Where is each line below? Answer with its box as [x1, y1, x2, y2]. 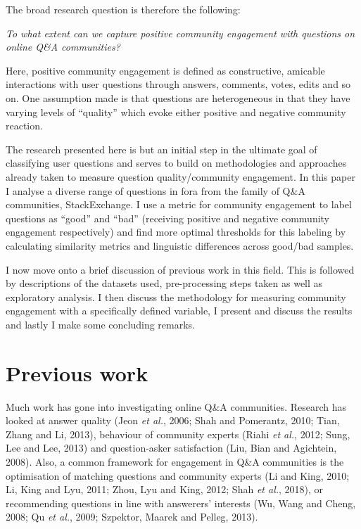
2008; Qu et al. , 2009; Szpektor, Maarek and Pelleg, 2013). [6, 509, 258, 524]
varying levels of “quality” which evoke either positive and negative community [6, 104, 346, 119]
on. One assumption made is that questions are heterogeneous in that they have [6, 90, 350, 105]
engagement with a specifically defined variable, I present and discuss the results [6, 303, 353, 318]
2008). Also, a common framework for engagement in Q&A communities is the [6, 454, 344, 469]
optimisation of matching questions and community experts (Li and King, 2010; [6, 468, 350, 483]
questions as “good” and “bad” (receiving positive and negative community [6, 210, 330, 225]
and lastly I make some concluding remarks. [6, 317, 196, 331]
